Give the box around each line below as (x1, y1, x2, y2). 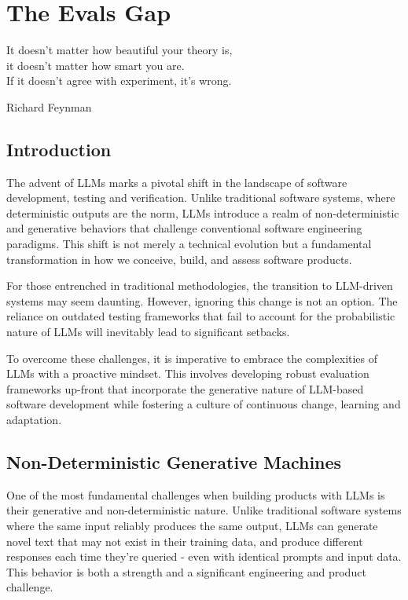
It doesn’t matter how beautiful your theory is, (6, 42, 233, 58)
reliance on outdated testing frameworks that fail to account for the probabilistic (6, 308, 395, 324)
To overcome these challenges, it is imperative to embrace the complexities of (6, 349, 378, 366)
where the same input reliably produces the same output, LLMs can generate (6, 518, 378, 533)
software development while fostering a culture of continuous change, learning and (6, 396, 401, 412)
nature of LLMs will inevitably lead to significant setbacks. (6, 324, 290, 340)
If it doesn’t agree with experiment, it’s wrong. (6, 72, 232, 89)
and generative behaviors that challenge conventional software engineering (6, 220, 362, 236)
